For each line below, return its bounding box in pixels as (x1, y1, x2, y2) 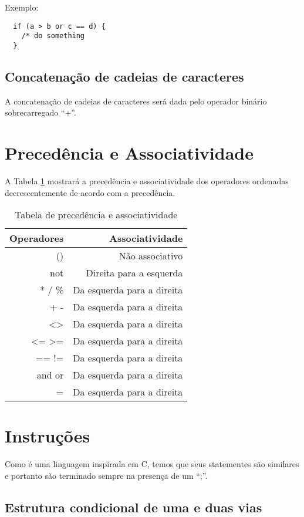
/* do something (21, 32, 85, 40)
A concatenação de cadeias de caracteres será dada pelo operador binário (5, 94, 267, 107)
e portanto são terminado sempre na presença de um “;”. (5, 469, 208, 481)
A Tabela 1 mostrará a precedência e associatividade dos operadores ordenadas (5, 175, 289, 187)
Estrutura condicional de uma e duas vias (5, 498, 262, 516)
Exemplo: (5, 1, 39, 13)
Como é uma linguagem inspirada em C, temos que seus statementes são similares (5, 458, 299, 470)
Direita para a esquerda (86, 266, 183, 280)
